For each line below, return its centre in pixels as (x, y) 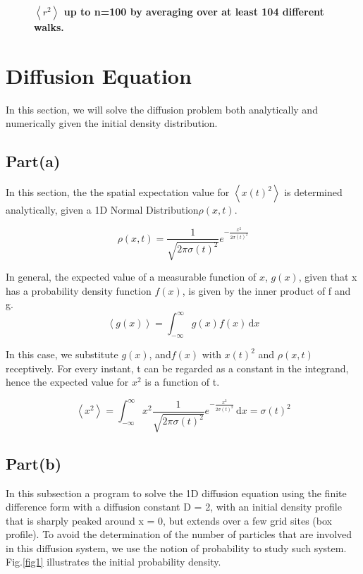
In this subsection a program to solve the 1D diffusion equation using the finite (176, 493)
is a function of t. (182, 382)
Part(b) (34, 463)
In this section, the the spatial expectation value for (118, 192)
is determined (313, 192)
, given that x (328, 276)
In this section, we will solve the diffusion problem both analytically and (162, 109)
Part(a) (33, 161)
